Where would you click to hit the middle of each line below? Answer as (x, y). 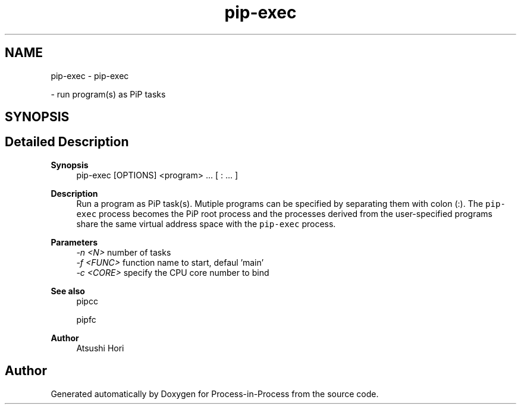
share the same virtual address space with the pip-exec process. (206, 224)
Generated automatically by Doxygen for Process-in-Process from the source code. (215, 394)
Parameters (74, 242)
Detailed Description (67, 142)
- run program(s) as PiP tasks (108, 94)
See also (68, 291)
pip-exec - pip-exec (90, 75)
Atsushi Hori (100, 348)
